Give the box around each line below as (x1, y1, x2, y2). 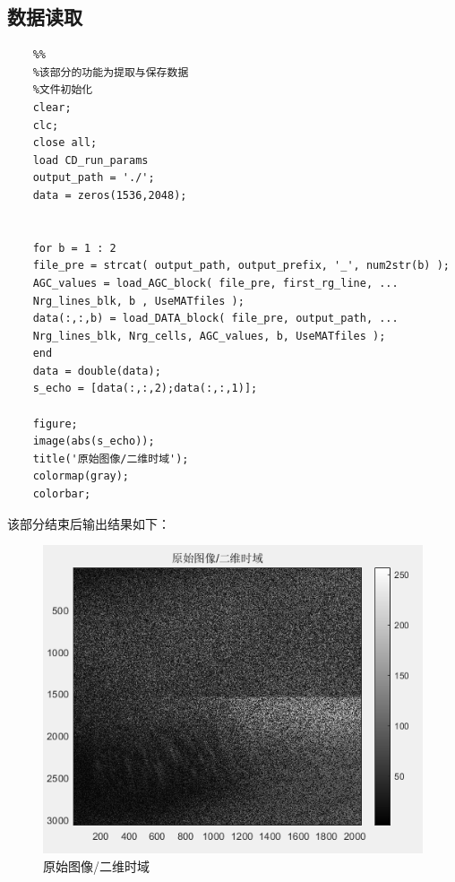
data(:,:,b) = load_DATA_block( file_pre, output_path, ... (32, 312, 399, 325)
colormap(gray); (32, 470, 130, 483)
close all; (32, 136, 98, 150)
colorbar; (32, 488, 91, 501)
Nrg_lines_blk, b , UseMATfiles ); (32, 294, 245, 307)
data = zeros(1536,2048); (32, 188, 187, 202)
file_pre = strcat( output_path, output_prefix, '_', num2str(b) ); (32, 259, 450, 272)
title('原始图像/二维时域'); (32, 452, 189, 465)
